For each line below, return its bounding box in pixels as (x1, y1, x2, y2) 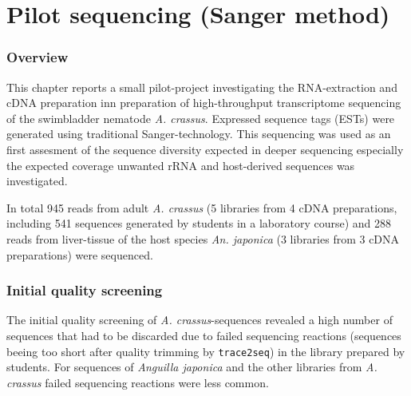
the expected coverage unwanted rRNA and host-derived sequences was (6, 156, 355, 173)
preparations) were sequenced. (6, 246, 153, 263)
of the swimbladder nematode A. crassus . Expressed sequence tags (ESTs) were (6, 109, 395, 126)
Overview (6, 47, 69, 67)
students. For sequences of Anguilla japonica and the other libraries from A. (6, 358, 377, 375)
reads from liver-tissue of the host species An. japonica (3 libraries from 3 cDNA (6, 230, 400, 247)
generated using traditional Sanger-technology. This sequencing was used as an (6, 125, 391, 142)
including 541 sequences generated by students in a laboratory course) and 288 (6, 215, 391, 232)
